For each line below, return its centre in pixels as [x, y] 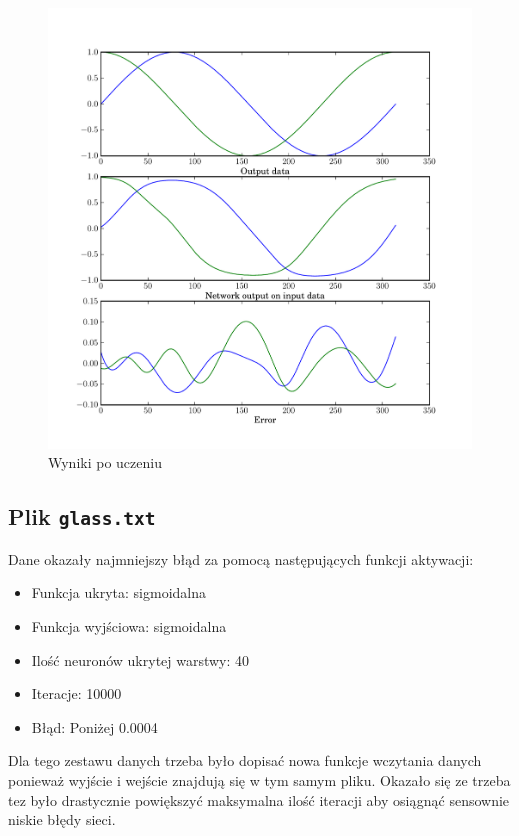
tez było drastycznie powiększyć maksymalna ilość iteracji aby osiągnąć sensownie [259, 799]
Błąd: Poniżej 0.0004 [94, 726]
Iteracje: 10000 [76, 693]
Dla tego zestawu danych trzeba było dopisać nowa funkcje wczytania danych [245, 760]
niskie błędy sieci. [62, 819]
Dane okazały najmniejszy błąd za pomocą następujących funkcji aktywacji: [241, 558]
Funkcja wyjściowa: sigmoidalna [129, 625]
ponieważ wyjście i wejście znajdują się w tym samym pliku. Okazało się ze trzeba [259, 779]
